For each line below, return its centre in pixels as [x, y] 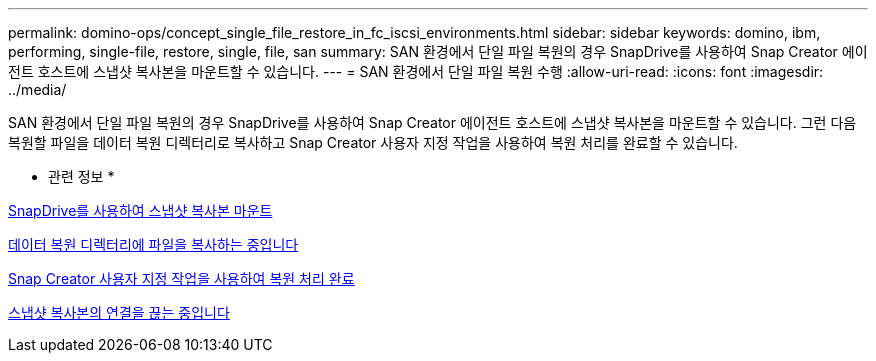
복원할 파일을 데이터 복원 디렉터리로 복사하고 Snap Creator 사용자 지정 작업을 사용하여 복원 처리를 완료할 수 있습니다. [373, 142]
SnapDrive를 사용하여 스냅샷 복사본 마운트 [140, 210]
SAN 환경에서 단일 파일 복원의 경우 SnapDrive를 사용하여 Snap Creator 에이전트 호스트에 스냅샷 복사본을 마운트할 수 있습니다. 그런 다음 [432, 122]
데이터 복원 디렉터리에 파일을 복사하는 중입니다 [153, 244]
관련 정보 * [81, 176]
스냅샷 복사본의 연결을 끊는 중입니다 [119, 312]
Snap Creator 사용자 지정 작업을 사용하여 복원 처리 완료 [181, 278]
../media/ [37, 89]
